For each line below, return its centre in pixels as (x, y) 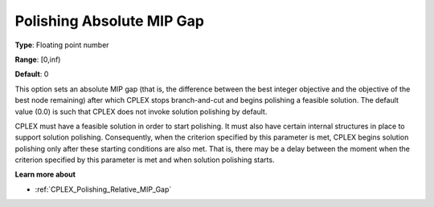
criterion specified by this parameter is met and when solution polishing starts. (145, 160)
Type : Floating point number (62, 45)
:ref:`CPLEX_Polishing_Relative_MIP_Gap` (103, 189)
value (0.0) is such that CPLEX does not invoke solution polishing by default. (141, 112)
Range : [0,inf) (38, 59)
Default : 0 (32, 74)
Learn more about (45, 175)
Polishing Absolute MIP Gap (110, 21)
